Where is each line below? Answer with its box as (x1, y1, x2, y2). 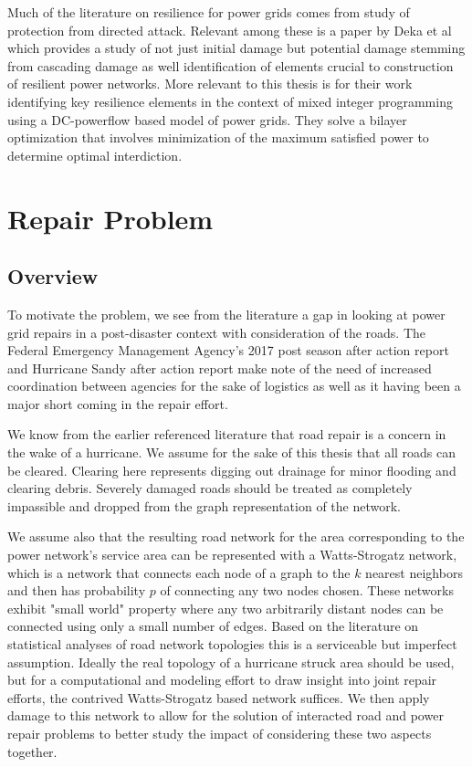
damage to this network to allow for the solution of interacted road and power (7, 706, 444, 725)
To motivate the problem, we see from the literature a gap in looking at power (7, 304, 446, 323)
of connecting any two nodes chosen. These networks (160, 581, 454, 600)
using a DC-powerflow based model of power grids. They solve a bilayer (7, 110, 407, 129)
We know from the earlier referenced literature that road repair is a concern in (7, 425, 446, 444)
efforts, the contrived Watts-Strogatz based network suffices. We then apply (7, 688, 430, 707)
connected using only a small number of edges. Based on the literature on (7, 616, 419, 636)
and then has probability (7, 581, 146, 600)
